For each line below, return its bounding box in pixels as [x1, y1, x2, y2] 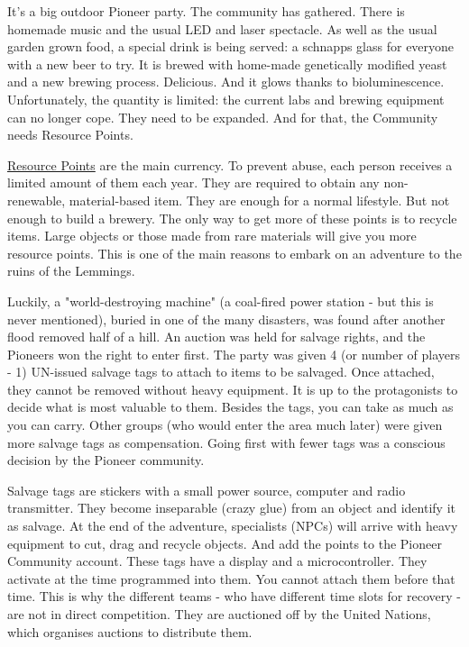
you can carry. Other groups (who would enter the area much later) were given [7, 415, 443, 434]
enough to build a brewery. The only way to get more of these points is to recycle [7, 208, 457, 227]
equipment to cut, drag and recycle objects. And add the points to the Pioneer [7, 533, 442, 552]
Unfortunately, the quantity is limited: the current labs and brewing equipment [7, 89, 445, 108]
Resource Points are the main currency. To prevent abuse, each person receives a [7, 155, 453, 174]
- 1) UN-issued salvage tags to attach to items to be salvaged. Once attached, [7, 362, 435, 381]
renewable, [7, 190, 66, 209]
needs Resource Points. [7, 125, 133, 144]
